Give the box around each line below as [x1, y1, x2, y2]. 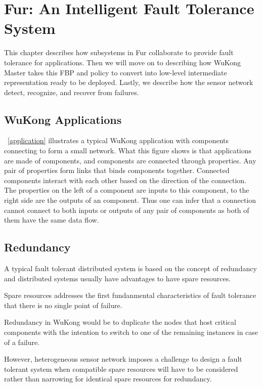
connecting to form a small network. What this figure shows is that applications [4, 145, 252, 156]
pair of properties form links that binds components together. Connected [4, 165, 230, 176]
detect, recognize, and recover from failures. [4, 87, 139, 97]
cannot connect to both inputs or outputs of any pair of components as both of [4, 204, 249, 215]
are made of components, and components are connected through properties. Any [4, 155, 256, 165]
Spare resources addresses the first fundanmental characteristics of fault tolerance [4, 290, 256, 300]
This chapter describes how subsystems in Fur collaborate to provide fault [4, 47, 234, 58]
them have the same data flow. [4, 214, 99, 225]
